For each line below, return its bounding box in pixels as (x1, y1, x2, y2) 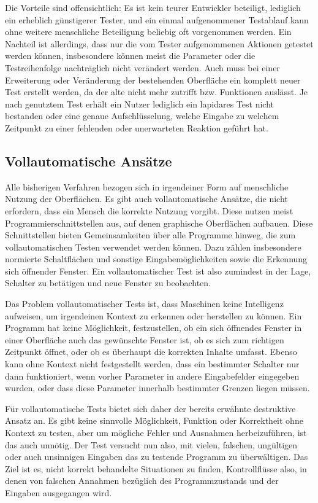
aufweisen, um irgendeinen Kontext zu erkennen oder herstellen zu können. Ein (5, 309, 302, 322)
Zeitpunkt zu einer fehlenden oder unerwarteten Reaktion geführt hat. (5, 121, 268, 134)
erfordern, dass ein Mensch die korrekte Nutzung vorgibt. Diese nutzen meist (5, 204, 293, 217)
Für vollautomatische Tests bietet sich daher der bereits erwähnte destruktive (5, 402, 296, 415)
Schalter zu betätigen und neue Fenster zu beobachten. (5, 276, 211, 289)
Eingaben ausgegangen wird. (5, 486, 112, 499)
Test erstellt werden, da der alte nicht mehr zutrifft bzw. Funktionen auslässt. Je (5, 85, 308, 98)
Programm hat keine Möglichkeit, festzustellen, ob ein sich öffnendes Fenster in (5, 321, 302, 334)
